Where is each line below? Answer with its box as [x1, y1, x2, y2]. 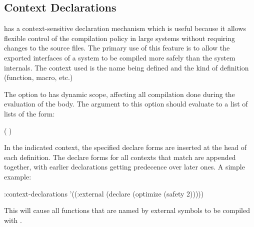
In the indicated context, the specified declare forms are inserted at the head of [4, 142, 246, 152]
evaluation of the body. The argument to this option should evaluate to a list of [4, 98, 248, 109]
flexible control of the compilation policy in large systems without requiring [4, 32, 235, 43]
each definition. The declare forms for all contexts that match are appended [4, 151, 236, 162]
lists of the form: [4, 108, 55, 118]
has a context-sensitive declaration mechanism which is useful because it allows [4, 23, 246, 33]
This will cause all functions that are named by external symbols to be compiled [4, 205, 250, 215]
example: [4, 171, 31, 181]
